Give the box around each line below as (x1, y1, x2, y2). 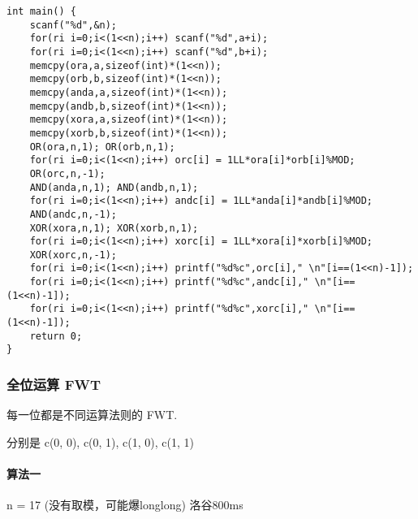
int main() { (6, 6, 76, 17)
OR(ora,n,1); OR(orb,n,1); (29, 141, 175, 153)
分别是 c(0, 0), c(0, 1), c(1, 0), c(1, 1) (6, 433, 194, 450)
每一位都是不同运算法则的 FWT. (6, 406, 178, 423)
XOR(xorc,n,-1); (29, 249, 118, 261)
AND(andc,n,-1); (29, 208, 118, 220)
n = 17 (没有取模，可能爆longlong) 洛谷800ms (6, 496, 243, 513)
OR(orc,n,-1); (29, 167, 106, 179)
